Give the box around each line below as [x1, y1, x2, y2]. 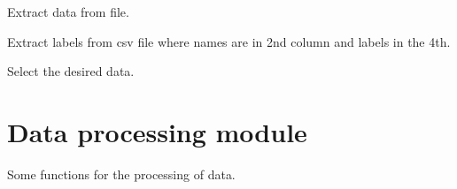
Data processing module [7, 113, 307, 149]
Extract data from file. [7, 3, 129, 20]
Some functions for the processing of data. [7, 164, 236, 183]
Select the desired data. [7, 62, 135, 80]
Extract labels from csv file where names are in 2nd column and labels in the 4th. [7, 32, 451, 50]
